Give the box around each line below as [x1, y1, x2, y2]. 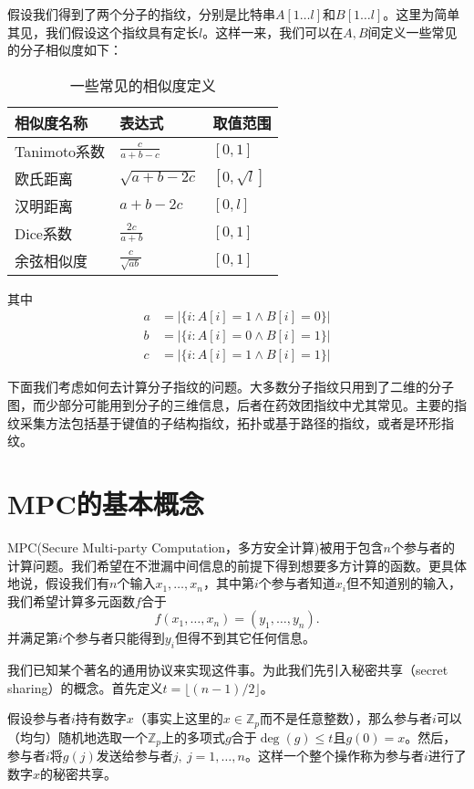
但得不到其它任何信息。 [174, 628, 315, 647]
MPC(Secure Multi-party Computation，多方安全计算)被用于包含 [7, 537, 384, 556]
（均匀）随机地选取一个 [7, 727, 148, 746]
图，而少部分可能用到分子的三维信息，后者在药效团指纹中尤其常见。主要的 [7, 395, 454, 415]
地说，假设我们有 [7, 573, 109, 593]
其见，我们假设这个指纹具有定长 [7, 22, 199, 41]
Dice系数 [15, 222, 72, 244]
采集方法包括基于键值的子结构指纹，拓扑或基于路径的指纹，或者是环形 [19, 413, 441, 432]
